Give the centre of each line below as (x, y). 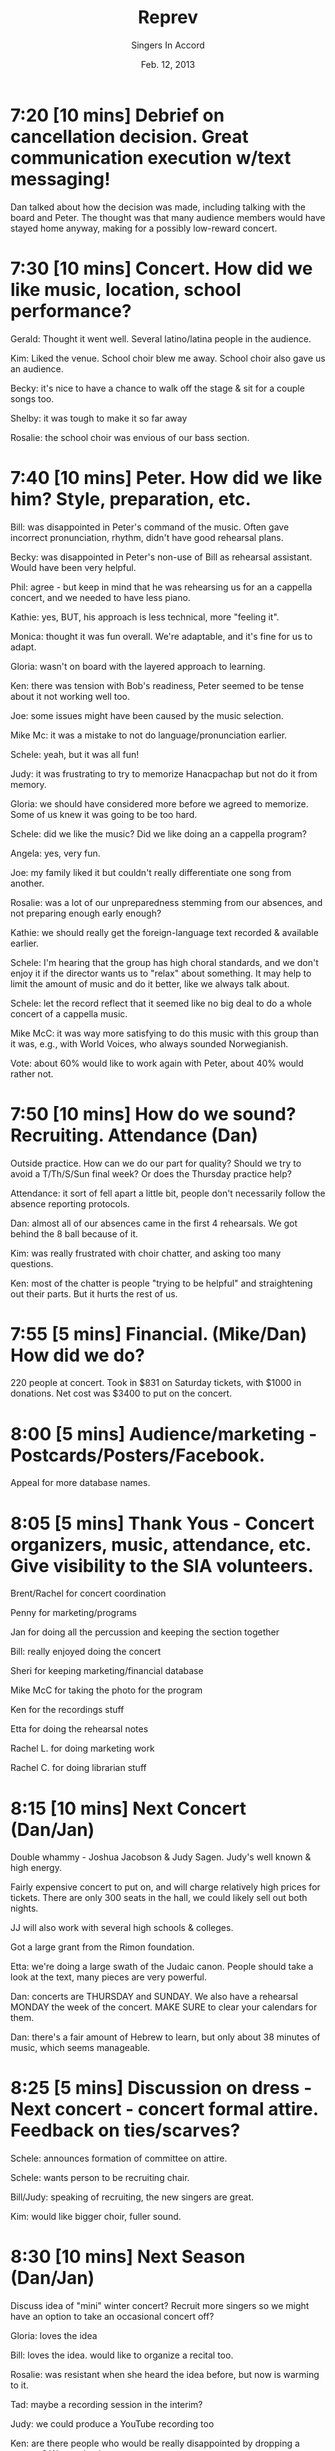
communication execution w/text (151, 157)
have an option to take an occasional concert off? (112, 2317)
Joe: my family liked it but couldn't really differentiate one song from (151, 872)
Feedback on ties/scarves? (125, 2130)
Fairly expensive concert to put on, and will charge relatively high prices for (165, 1887)
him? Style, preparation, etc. (131, 498)
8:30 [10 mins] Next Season (128, 2257)
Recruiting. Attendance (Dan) (134, 1135)
